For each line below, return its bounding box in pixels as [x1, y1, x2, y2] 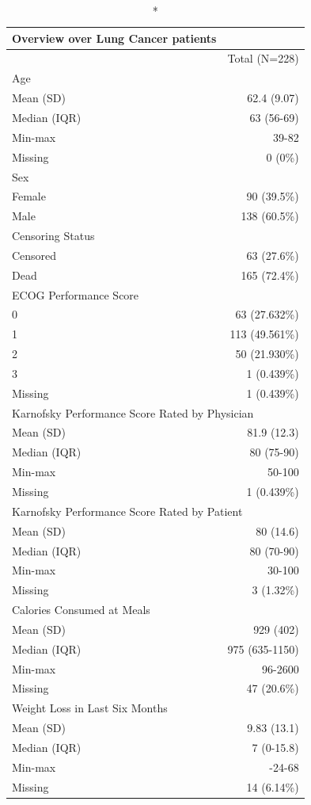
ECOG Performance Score [12, 286, 139, 303]
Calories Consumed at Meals [12, 601, 150, 618]
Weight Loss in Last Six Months [12, 700, 168, 716]
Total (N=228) [227, 50, 299, 67]
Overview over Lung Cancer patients [12, 29, 217, 46]
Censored [12, 246, 57, 263]
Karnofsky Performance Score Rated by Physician [12, 404, 254, 421]
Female [12, 188, 46, 204]
